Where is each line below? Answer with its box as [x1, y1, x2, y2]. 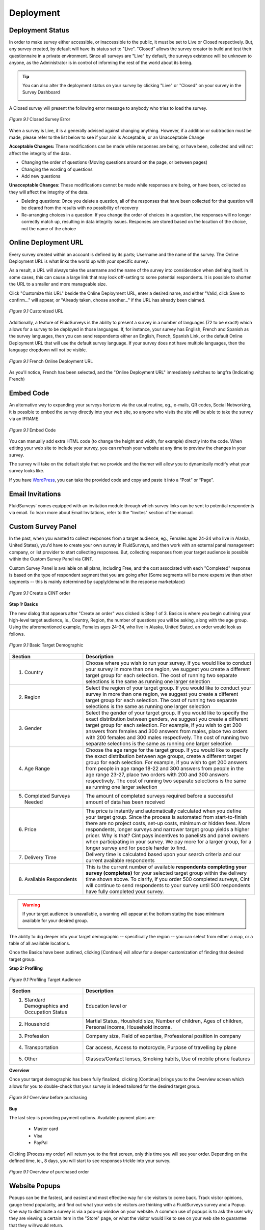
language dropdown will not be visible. [9, 347, 87, 353]
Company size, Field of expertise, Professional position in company [85, 1033, 241, 1040]
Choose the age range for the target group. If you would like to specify [85, 746, 249, 753]
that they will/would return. [9, 1222, 64, 1228]
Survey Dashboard [22, 89, 60, 95]
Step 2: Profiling [9, 965, 43, 971]
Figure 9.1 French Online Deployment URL [9, 358, 93, 364]
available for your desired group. [22, 918, 88, 923]
